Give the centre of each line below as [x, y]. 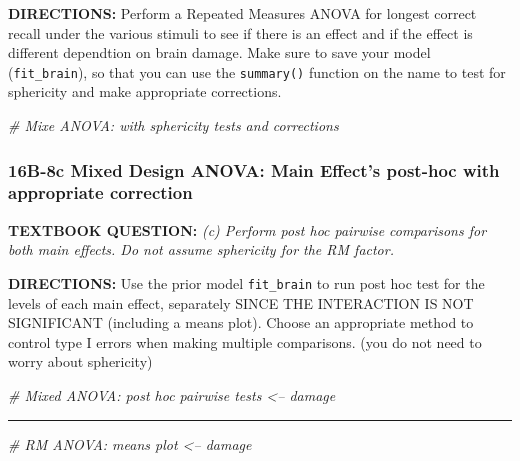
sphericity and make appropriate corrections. [145, 91]
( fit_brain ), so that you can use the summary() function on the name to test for [257, 71]
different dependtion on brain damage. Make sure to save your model [219, 52]
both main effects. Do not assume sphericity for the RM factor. [201, 249]
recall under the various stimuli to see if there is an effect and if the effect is [240, 32]
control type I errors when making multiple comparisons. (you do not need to [245, 341]
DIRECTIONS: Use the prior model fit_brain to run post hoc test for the [246, 282]
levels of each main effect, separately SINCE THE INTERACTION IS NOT [241, 302]
